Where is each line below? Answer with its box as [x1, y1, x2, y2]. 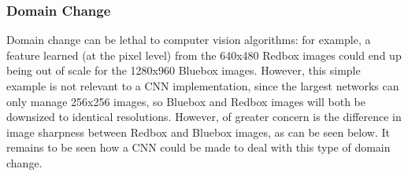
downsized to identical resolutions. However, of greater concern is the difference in [6, 108, 402, 125]
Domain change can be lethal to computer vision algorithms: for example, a [6, 31, 371, 48]
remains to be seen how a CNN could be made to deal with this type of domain [6, 139, 391, 156]
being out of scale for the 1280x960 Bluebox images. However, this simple [6, 62, 361, 79]
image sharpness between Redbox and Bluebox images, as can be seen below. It [6, 123, 390, 140]
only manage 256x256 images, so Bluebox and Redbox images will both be [6, 93, 365, 109]
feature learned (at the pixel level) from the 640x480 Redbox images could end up [6, 46, 402, 63]
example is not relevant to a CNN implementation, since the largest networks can [6, 78, 399, 93]
